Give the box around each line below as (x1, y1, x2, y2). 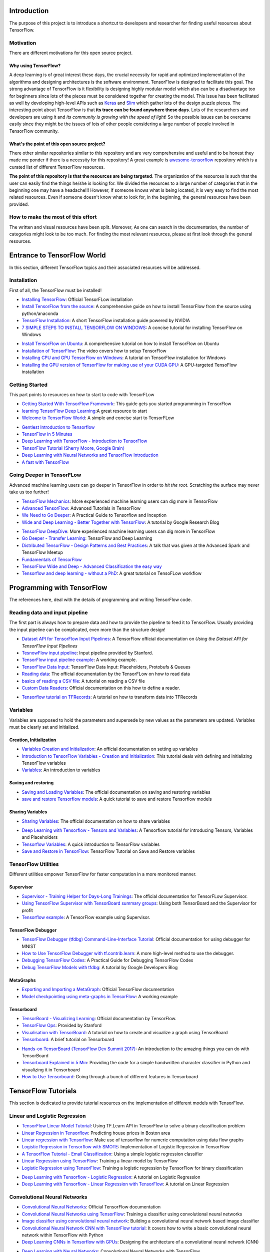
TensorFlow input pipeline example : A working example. (21, 657, 137, 663)
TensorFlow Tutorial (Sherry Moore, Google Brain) (21, 445, 125, 451)
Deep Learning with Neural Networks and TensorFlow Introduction (21, 452, 158, 458)
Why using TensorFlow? (9, 63, 61, 69)
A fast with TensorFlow (21, 459, 69, 465)
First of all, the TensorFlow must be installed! (9, 287, 102, 293)
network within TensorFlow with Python (21, 1232, 103, 1238)
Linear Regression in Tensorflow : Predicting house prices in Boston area (21, 1130, 170, 1136)
